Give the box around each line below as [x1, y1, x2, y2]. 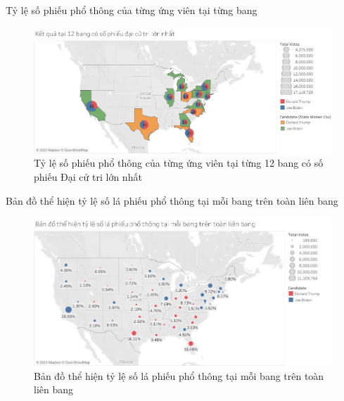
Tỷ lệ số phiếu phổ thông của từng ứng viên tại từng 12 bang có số [34, 155, 324, 170]
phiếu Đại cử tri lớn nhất [34, 170, 142, 184]
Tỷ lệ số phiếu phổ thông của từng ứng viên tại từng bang [6, 3, 257, 17]
